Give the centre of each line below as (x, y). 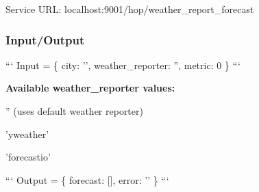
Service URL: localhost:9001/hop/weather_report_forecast (130, 9)
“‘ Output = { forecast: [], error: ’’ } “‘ (87, 179)
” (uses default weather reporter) (74, 111)
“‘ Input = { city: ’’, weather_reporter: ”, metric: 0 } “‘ (123, 65)
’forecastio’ (28, 157)
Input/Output (45, 39)
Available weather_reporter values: (90, 88)
